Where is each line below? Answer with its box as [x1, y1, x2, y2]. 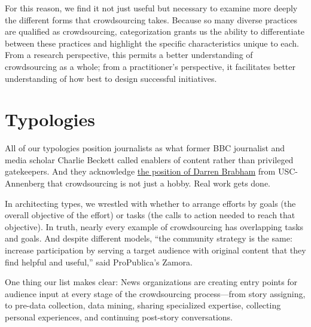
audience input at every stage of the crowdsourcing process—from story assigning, [5, 287, 306, 300]
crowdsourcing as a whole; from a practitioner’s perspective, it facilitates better [5, 60, 295, 72]
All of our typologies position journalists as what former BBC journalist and [5, 142, 285, 154]
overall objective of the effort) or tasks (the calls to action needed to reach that [5, 209, 295, 221]
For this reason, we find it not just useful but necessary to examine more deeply [5, 2, 298, 14]
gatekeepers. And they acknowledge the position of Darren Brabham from [5, 165, 276, 178]
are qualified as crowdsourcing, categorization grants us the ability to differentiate [5, 25, 305, 38]
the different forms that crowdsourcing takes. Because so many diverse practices [5, 13, 297, 26]
